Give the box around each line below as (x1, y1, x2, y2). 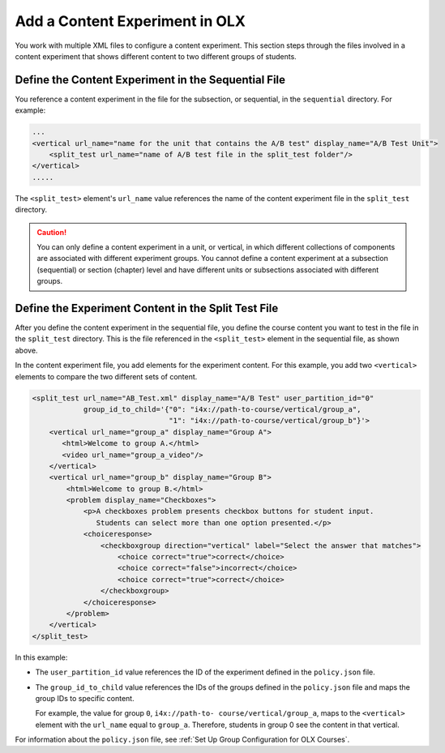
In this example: (15, 652, 68, 662)
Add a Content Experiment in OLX (15, 12, 246, 30)
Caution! (36, 227, 67, 237)
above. (15, 345, 38, 355)
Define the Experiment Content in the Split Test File (15, 301, 279, 315)
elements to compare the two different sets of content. (15, 371, 198, 381)
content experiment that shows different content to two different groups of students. (15, 51, 297, 61)
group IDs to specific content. (35, 693, 135, 703)
